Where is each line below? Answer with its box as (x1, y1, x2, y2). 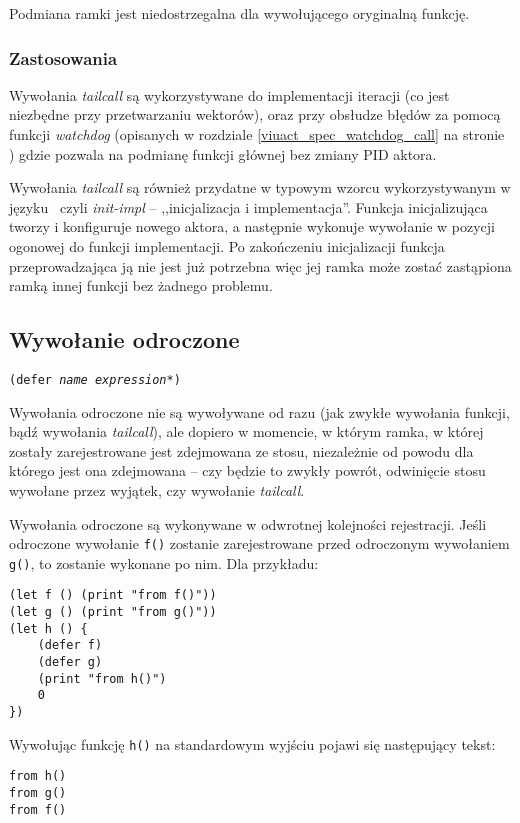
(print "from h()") (37, 671, 167, 686)
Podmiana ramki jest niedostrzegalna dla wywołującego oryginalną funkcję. (9, 3, 470, 23)
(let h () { (9, 621, 88, 636)
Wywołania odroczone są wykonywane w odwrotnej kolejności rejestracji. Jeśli (9, 513, 487, 534)
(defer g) (37, 655, 103, 670)
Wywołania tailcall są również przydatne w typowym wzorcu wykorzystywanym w (9, 177, 511, 198)
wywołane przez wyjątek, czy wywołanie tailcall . (9, 479, 305, 500)
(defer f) (37, 638, 103, 653)
